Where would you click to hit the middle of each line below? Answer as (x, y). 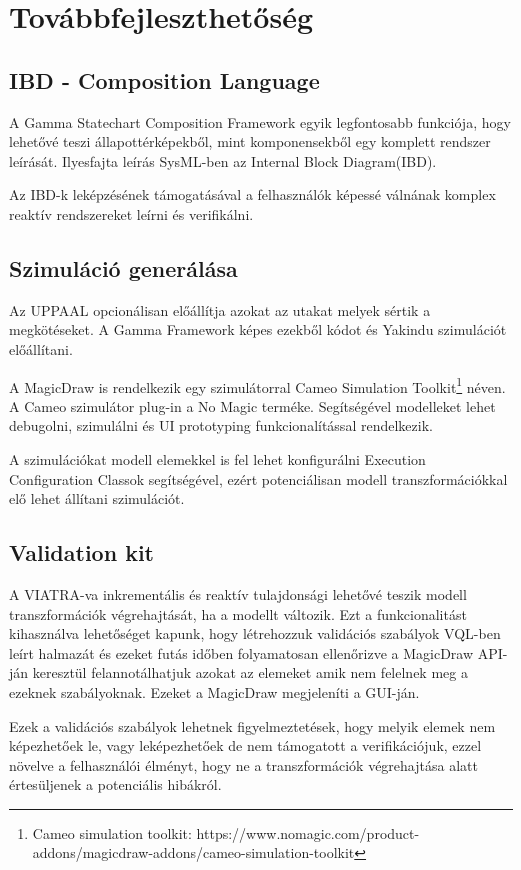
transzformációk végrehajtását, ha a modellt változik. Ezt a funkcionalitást (238, 613)
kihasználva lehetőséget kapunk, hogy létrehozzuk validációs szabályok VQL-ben (255, 633)
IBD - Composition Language (164, 79)
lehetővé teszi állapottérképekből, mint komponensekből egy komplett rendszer (250, 141)
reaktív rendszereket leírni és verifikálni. (131, 213)
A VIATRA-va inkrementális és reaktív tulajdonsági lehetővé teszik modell (238, 593)
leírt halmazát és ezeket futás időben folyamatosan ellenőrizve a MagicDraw (241, 652)
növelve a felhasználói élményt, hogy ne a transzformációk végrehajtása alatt (243, 764)
